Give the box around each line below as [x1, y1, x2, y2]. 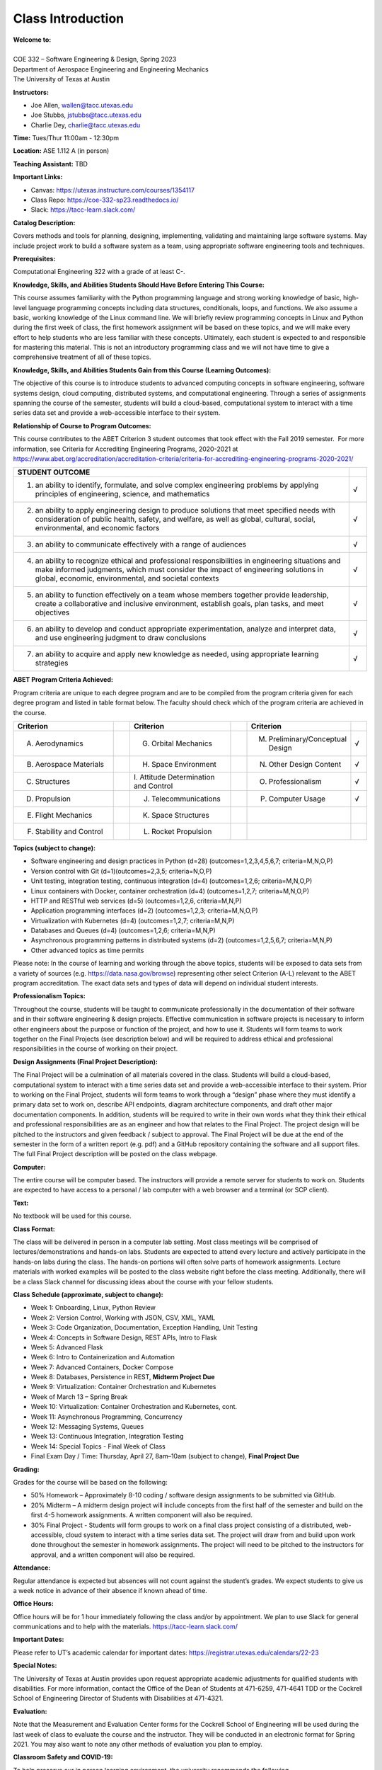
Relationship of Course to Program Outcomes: [13, 421, 151, 430]
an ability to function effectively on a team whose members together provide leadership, [35, 590, 329, 600]
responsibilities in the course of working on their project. [13, 1044, 178, 1053]
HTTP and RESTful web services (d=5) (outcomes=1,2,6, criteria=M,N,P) [30, 896, 242, 905]
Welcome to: [13, 35, 52, 44]
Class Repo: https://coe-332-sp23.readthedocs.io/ [30, 195, 179, 205]
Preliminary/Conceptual [268, 733, 347, 743]
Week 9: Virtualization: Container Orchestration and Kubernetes [30, 1383, 216, 1391]
